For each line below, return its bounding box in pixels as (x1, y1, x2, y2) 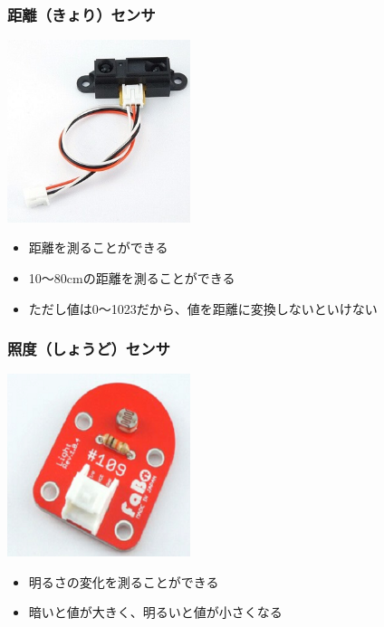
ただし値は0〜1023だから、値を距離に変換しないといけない (28, 299, 378, 318)
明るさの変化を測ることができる (28, 572, 219, 591)
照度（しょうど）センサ (7, 337, 170, 360)
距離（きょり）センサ (7, 3, 156, 25)
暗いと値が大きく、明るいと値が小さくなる (28, 603, 283, 622)
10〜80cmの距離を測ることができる (28, 269, 235, 287)
